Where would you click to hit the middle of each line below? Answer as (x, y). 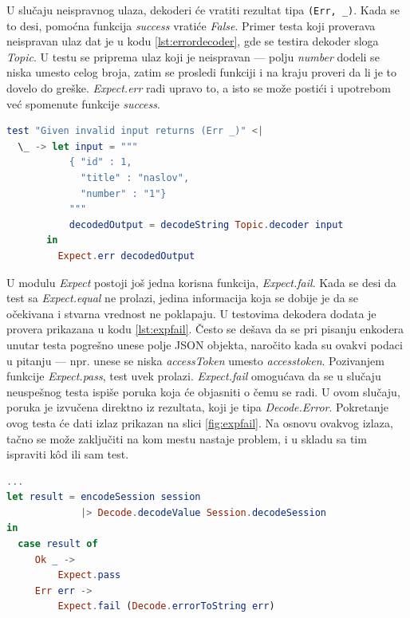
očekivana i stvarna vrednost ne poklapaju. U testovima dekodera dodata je (191, 313)
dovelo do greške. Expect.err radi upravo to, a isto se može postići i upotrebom (199, 88)
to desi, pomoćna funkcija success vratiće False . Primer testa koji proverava (191, 25)
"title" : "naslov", (135, 178)
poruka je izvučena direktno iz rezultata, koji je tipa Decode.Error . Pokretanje (198, 407)
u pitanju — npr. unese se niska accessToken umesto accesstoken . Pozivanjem (195, 360)
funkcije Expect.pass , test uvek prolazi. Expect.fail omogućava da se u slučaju (194, 376)
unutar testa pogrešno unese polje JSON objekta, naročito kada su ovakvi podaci (205, 344)
